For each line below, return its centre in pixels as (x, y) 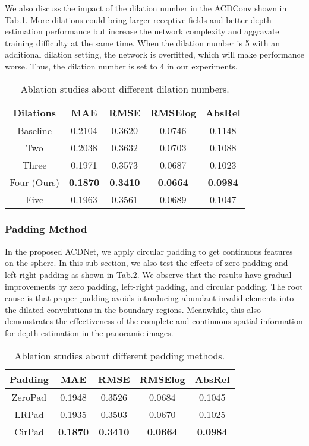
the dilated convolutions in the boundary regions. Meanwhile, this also (133, 309)
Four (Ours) (34, 182)
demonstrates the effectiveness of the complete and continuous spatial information (154, 321)
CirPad (29, 431)
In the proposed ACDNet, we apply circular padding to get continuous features (149, 251)
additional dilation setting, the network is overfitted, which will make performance (154, 54)
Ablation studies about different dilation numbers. (125, 88)
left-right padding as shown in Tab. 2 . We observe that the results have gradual (148, 274)
